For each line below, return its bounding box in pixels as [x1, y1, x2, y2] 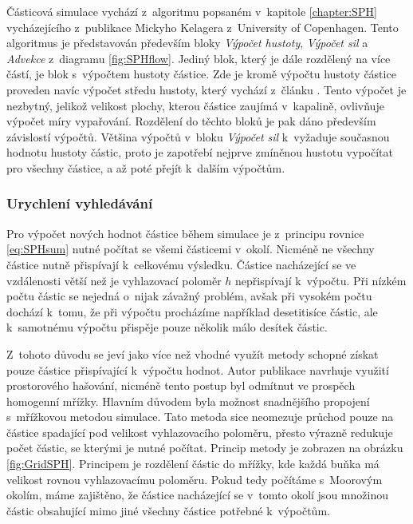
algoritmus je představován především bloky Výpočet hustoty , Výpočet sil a [6, 34, 368, 51]
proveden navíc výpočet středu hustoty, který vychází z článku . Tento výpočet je [6, 81, 407, 97]
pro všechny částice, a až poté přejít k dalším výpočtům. [6, 159, 285, 176]
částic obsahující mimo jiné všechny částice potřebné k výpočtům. [6, 502, 330, 518]
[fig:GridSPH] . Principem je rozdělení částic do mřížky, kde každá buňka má [6, 455, 380, 472]
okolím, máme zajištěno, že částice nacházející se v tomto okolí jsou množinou [6, 486, 388, 503]
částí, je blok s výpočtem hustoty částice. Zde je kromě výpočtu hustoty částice [6, 65, 396, 82]
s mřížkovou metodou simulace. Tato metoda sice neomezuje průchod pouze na [6, 408, 394, 425]
